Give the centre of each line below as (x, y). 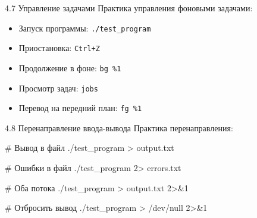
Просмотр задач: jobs (58, 88)
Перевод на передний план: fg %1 (80, 108)
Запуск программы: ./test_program (85, 28)
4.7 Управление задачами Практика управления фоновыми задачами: (129, 8)
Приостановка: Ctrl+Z (59, 48)
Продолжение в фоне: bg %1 (70, 67)
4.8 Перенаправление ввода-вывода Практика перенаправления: (119, 127)
